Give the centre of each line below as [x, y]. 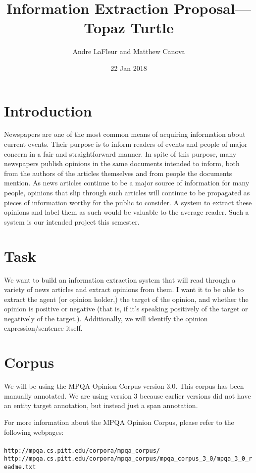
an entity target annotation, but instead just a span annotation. [101, 405]
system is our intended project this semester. [72, 221]
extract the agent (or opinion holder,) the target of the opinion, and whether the [126, 299]
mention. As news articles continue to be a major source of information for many [127, 183]
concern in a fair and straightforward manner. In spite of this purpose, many [120, 153]
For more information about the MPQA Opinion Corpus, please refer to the [119, 422]
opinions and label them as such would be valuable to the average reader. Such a [127, 212]
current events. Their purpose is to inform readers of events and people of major [126, 144]
